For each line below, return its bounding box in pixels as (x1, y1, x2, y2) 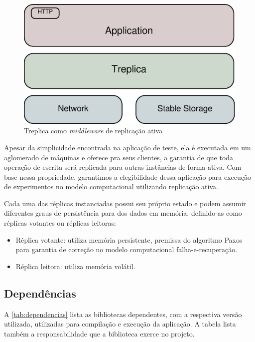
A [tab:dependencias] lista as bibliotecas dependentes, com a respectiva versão (4, 309, 242, 319)
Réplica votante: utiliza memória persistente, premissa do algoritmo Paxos (15, 234, 243, 245)
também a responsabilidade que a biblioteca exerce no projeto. (4, 328, 195, 339)
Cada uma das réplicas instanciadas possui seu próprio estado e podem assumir (4, 198, 246, 208)
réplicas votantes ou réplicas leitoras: (4, 218, 116, 228)
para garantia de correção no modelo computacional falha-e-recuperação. (15, 244, 238, 255)
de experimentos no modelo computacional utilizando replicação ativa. (4, 181, 218, 192)
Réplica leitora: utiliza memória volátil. (15, 261, 135, 271)
